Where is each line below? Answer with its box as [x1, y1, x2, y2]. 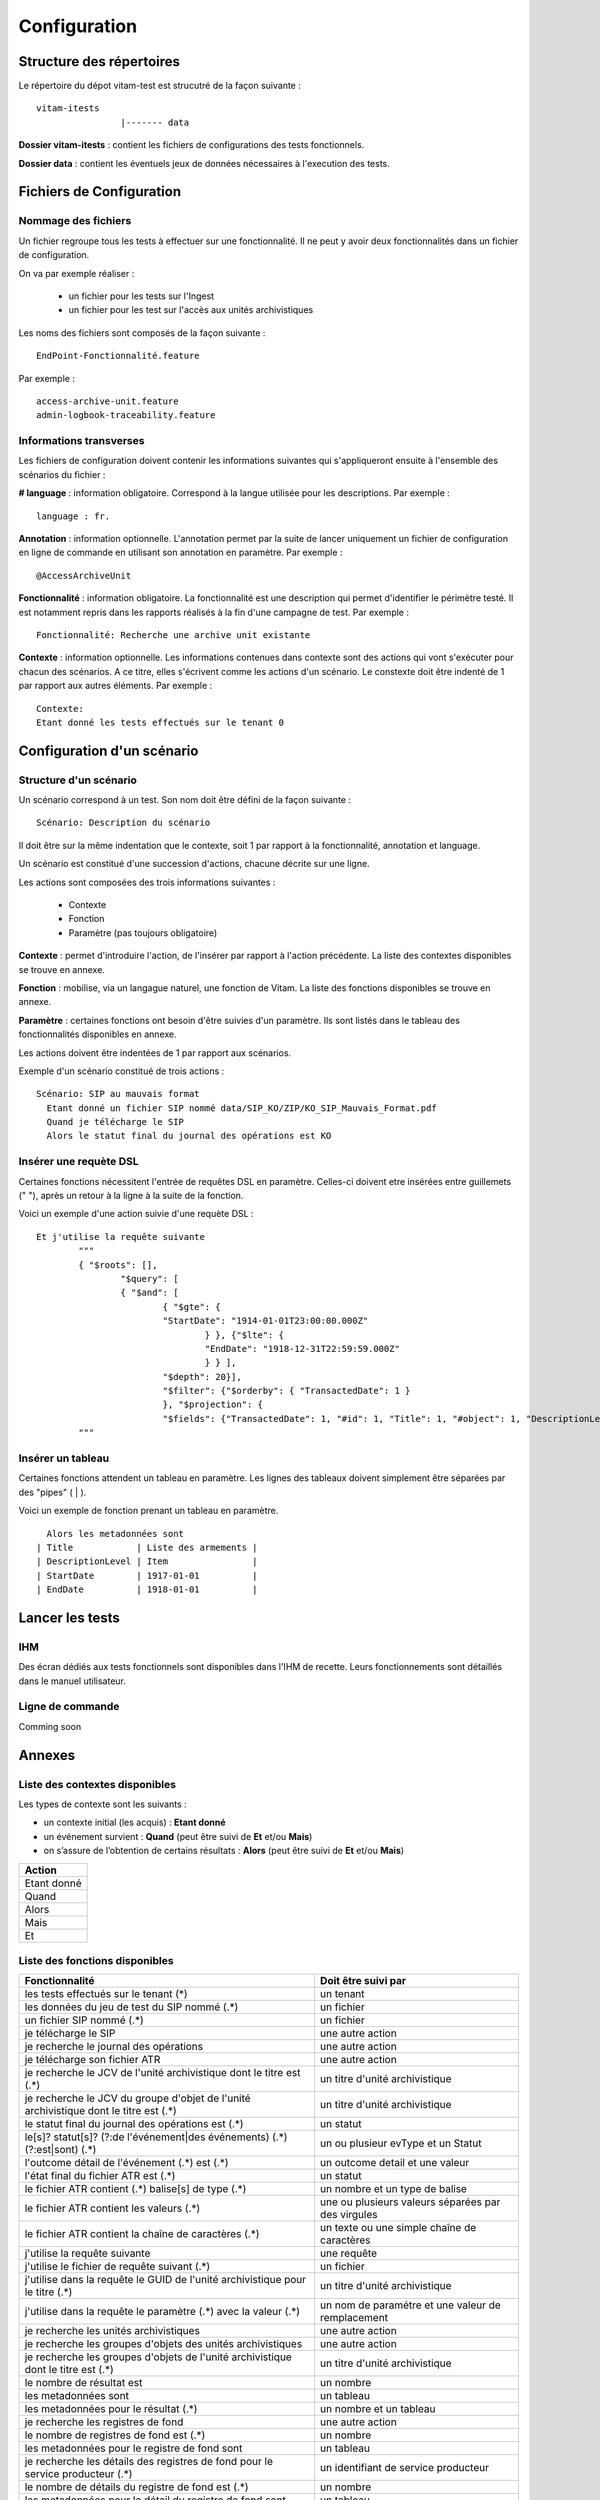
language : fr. [36, 510, 111, 522]
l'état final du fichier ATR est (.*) [24, 2169, 176, 2183]
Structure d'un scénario [18, 773, 137, 787]
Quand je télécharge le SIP [46, 1116, 185, 1128]
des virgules [320, 2208, 378, 2222]
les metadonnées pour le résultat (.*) [24, 2402, 198, 2416]
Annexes [18, 1746, 75, 1764]
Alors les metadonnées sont [46, 1528, 185, 1539]
